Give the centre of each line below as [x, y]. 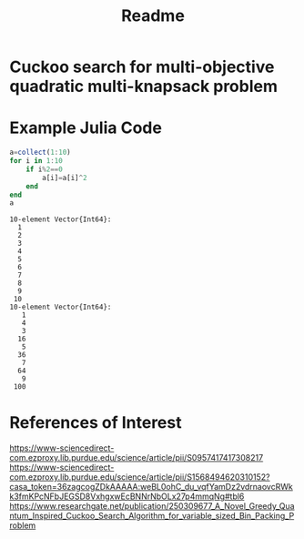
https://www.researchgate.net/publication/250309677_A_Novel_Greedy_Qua [152, 506]
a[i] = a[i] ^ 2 [65, 178]
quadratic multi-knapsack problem [144, 86]
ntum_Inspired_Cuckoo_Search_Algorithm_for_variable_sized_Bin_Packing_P [152, 516]
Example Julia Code [86, 128]
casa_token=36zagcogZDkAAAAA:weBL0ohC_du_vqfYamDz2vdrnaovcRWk [151, 487]
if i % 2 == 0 [45, 169]
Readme [153, 16]
